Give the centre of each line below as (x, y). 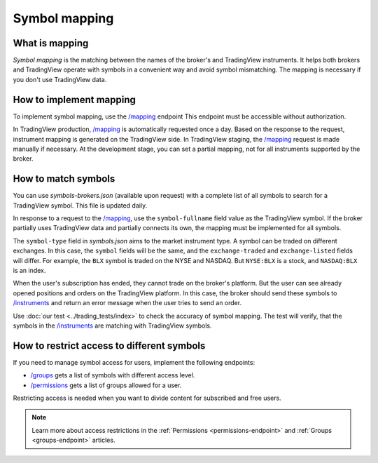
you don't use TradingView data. (60, 79)
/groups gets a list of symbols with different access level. (113, 375)
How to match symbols (64, 179)
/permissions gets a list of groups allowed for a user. (106, 385)
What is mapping (51, 43)
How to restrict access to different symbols (109, 345)
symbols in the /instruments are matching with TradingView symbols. (112, 326)
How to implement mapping (75, 99)
